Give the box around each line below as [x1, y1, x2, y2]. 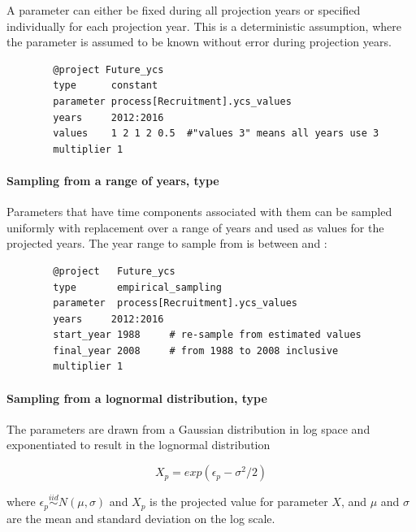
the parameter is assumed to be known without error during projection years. [6, 33, 392, 50]
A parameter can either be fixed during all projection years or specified [6, 2, 361, 18]
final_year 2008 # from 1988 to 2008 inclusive [53, 344, 339, 357]
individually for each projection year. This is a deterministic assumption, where [6, 17, 401, 34]
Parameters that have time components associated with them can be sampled [6, 203, 392, 220]
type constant [53, 80, 158, 92]
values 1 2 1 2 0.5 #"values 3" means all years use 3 [53, 128, 379, 140]
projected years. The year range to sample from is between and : [6, 235, 327, 252]
